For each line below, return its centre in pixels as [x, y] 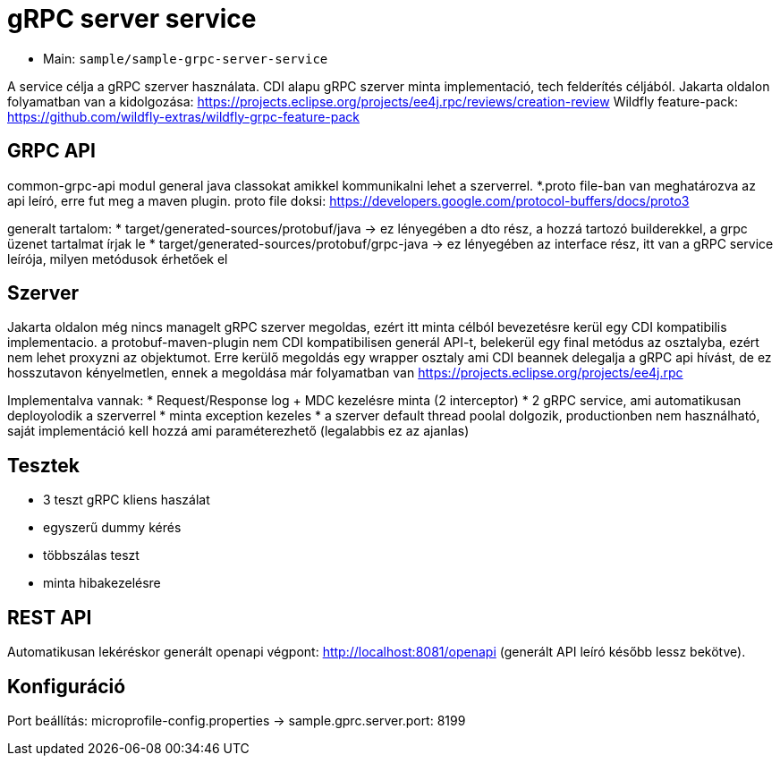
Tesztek [43, 465]
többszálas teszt [91, 555]
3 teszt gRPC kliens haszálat [127, 500]
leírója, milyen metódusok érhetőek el [118, 259]
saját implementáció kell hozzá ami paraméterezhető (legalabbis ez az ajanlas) [238, 431]
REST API [50, 617]
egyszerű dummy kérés [112, 528]
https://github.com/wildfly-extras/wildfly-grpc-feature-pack [184, 116]
